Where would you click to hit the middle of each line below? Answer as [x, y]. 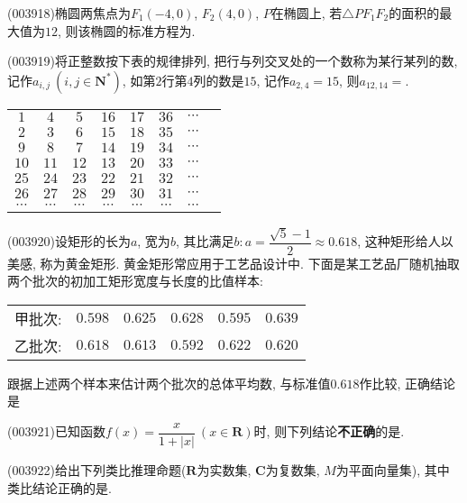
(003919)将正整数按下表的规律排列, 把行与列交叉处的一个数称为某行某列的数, [233, 61]
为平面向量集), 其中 [393, 470]
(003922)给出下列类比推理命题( [97, 470]
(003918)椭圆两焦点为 [69, 13]
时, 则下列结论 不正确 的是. [329, 431]
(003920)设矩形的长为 [69, 241]
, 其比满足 [205, 241]
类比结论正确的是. [60, 487]
